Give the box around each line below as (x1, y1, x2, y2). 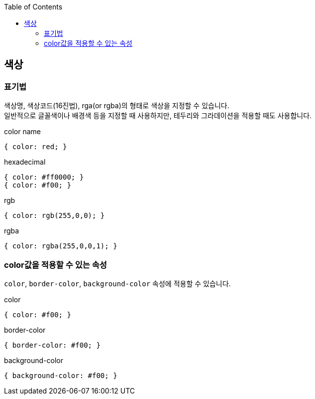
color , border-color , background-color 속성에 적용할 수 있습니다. (4, 279, 231, 288)
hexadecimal (4, 158, 46, 167)
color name (4, 127, 41, 136)
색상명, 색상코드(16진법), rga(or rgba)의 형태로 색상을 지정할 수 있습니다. (4, 101, 229, 110)
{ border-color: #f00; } (4, 341, 101, 349)
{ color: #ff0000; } (4, 173, 84, 182)
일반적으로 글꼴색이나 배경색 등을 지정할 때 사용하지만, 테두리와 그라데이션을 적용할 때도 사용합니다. (4, 111, 312, 120)
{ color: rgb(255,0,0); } (4, 211, 105, 220)
